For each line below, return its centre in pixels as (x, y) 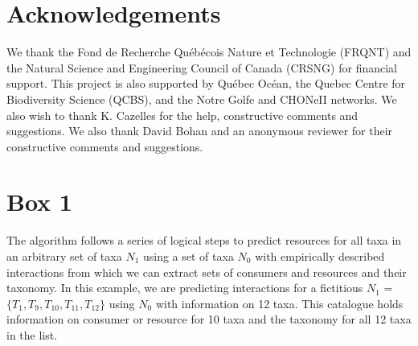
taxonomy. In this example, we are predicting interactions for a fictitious (185, 288)
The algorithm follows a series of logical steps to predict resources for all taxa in (204, 240)
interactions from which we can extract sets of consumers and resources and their (207, 272)
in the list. (32, 334)
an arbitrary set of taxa (64, 256)
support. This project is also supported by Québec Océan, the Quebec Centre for (206, 83)
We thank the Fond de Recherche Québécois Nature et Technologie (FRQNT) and (209, 52)
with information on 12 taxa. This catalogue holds (279, 303)
